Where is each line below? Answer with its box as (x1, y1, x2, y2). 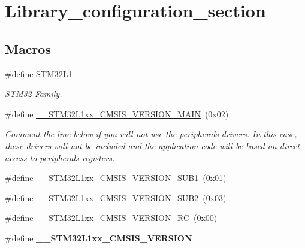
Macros (5, 39, 51, 58)
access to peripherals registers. (5, 151, 115, 164)
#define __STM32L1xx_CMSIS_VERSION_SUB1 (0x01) (5, 171, 227, 184)
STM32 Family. (5, 87, 62, 100)
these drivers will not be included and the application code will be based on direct (5, 139, 300, 152)
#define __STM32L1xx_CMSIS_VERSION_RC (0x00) (5, 211, 218, 224)
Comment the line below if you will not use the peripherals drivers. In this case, (5, 128, 297, 140)
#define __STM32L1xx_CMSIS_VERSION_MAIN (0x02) (5, 107, 229, 120)
